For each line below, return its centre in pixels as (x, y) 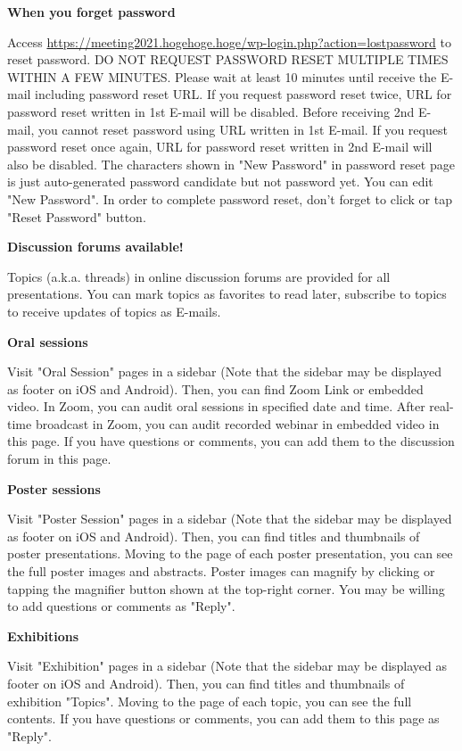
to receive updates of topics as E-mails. (114, 311)
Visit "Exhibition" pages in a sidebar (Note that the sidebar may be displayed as (227, 666)
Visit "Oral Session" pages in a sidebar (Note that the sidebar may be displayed (225, 371)
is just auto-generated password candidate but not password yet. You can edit (220, 182)
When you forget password (91, 12)
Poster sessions (54, 488)
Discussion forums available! (95, 247)
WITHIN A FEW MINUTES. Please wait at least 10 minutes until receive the (222, 76)
